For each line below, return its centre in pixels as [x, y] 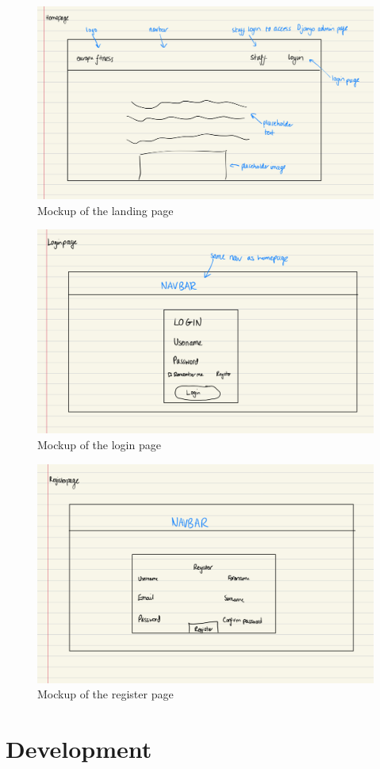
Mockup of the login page [99, 444]
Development [79, 749]
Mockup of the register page [106, 694]
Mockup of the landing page [106, 210]
